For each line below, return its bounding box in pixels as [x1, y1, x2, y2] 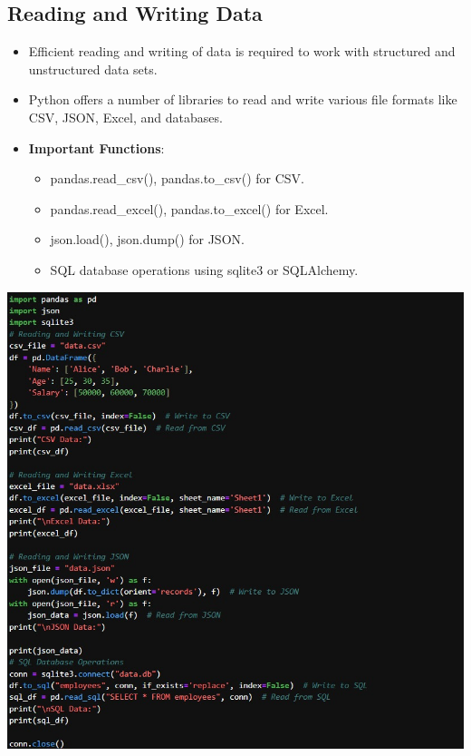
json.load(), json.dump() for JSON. [50, 230, 245, 249]
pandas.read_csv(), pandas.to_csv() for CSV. [50, 169, 305, 188]
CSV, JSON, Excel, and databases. [28, 107, 223, 126]
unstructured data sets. [28, 59, 158, 78]
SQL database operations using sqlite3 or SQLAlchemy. [50, 260, 359, 279]
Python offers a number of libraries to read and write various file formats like [28, 90, 457, 109]
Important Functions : [28, 138, 165, 157]
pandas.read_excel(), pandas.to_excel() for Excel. [50, 199, 329, 218]
